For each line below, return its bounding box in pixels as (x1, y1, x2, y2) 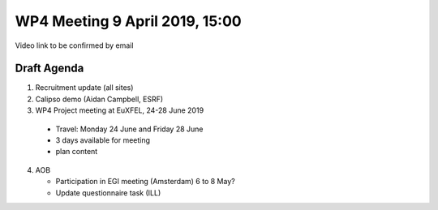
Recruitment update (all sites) (35, 83, 134, 92)
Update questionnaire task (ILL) (55, 187, 161, 198)
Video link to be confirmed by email (15, 41, 134, 50)
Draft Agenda (15, 62, 84, 75)
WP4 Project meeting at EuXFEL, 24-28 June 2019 (35, 105, 204, 115)
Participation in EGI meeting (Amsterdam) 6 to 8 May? (55, 177, 235, 186)
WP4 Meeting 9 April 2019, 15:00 (15, 12, 243, 30)
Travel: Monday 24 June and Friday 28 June (55, 124, 204, 134)
